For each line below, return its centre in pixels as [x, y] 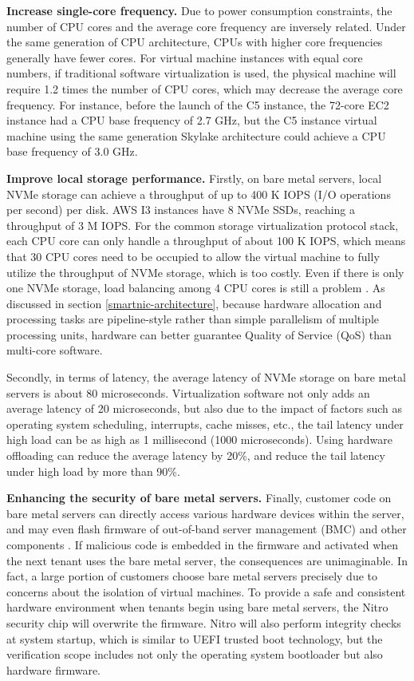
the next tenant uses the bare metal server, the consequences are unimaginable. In [207, 560]
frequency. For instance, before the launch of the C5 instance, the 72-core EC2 [198, 104]
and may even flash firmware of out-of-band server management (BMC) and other [207, 529]
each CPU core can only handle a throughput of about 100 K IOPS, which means [206, 241]
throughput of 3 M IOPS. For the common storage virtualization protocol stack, [203, 225]
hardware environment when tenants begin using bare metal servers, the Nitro [197, 607]
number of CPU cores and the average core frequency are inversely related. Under [206, 26]
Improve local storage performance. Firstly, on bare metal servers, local [194, 178]
